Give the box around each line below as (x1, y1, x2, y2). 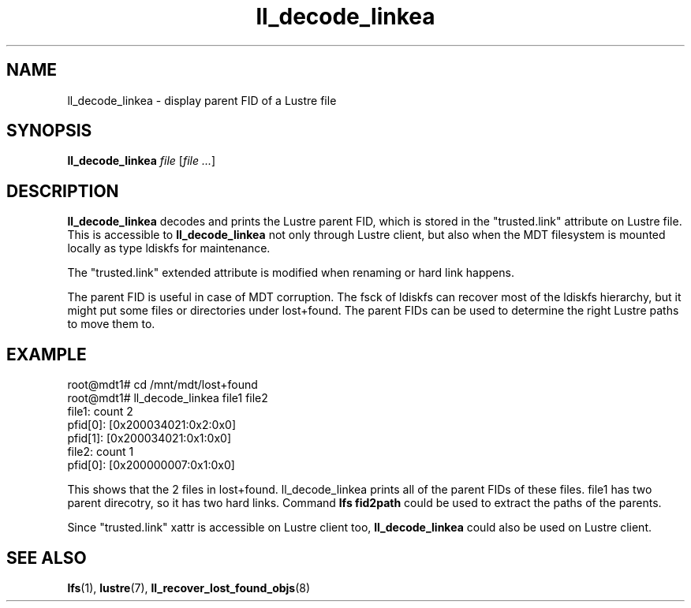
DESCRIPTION (6, 181, 119, 201)
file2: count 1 (67, 445, 134, 459)
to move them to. (67, 317, 155, 331)
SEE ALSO (6, 547, 87, 568)
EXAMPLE (6, 344, 87, 364)
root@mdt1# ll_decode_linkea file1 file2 (67, 391, 268, 405)
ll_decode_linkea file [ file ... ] (67, 154, 216, 168)
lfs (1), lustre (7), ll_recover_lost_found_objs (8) (67, 580, 311, 595)
